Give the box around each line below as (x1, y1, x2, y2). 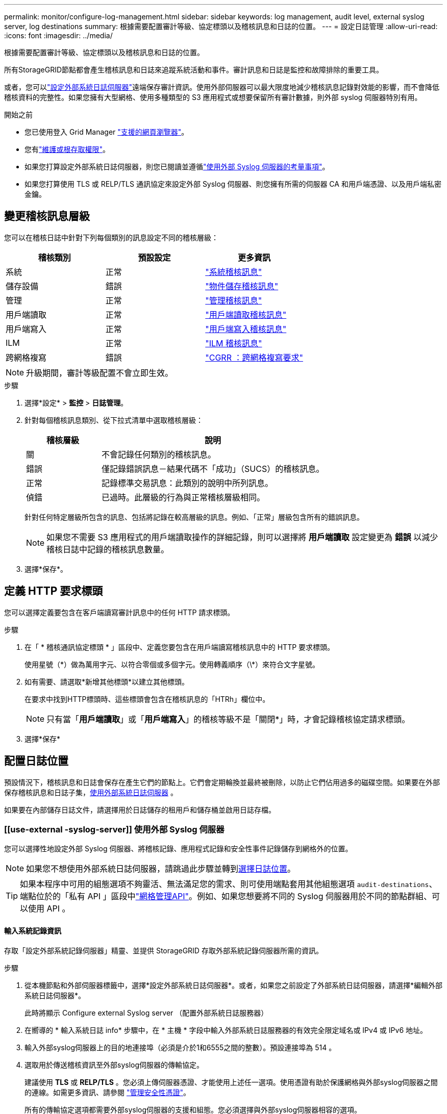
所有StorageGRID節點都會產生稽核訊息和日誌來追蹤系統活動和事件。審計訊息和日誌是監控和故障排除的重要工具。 (4, 65, 384, 74)
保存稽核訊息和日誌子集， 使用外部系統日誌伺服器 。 (4, 788, 178, 797)
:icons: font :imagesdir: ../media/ (4, 31, 113, 40)
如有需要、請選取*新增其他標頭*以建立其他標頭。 (24, 677, 189, 686)
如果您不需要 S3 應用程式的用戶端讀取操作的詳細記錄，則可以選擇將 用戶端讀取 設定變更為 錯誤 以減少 (46, 531, 438, 542)
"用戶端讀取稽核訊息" (205, 309, 287, 320)
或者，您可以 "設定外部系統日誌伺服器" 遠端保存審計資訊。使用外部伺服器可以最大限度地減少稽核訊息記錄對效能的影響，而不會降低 (4, 83, 440, 91)
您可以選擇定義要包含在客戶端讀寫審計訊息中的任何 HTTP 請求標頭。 (4, 607, 235, 617)
